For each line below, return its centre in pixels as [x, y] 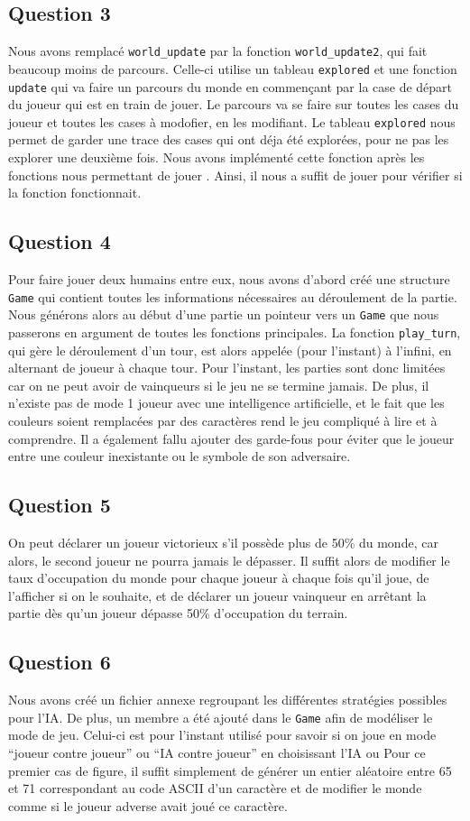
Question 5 [60, 505]
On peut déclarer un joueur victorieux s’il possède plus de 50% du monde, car [223, 542]
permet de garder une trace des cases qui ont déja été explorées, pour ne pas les [229, 139]
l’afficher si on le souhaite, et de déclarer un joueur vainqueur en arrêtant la [217, 595]
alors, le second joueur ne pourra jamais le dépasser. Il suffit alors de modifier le [229, 560]
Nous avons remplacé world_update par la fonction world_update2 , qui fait [218, 51]
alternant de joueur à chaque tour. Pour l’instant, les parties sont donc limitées [227, 368]
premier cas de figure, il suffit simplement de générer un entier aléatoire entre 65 [230, 770]
